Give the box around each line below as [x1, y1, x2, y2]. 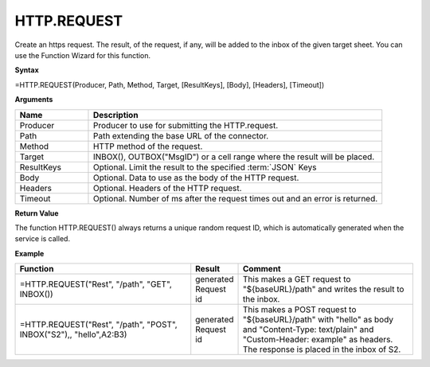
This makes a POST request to [243, 304, 357, 315]
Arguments [14, 95, 53, 104]
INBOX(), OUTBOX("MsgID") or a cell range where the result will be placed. [92, 151, 375, 162]
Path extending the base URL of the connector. [92, 130, 269, 141]
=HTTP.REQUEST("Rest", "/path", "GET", [19, 279, 173, 290]
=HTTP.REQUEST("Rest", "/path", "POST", [19, 319, 178, 330]
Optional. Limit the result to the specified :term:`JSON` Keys [92, 162, 317, 173]
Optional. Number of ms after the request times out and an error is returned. [92, 193, 378, 204]
